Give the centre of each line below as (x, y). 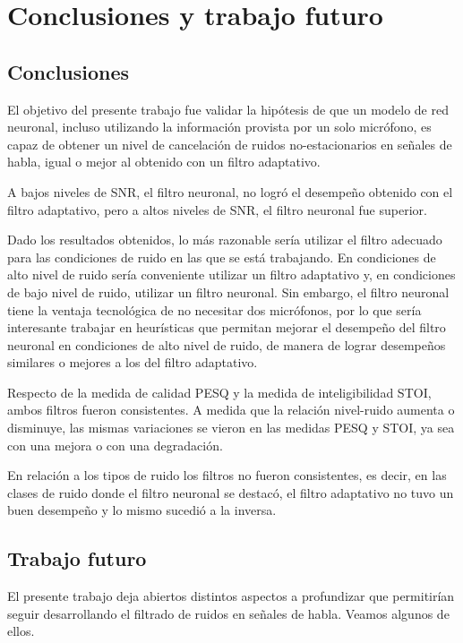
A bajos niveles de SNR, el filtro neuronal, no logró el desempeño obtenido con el (230, 191)
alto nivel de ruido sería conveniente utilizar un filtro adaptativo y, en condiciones (231, 274)
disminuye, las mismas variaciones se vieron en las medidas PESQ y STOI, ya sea (231, 428)
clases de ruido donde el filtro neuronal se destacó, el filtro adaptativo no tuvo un (231, 492)
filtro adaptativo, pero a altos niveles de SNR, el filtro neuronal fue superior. (217, 209)
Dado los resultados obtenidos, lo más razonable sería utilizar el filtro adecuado (225, 240)
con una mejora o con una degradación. (115, 445)
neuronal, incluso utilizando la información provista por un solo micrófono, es (219, 127)
